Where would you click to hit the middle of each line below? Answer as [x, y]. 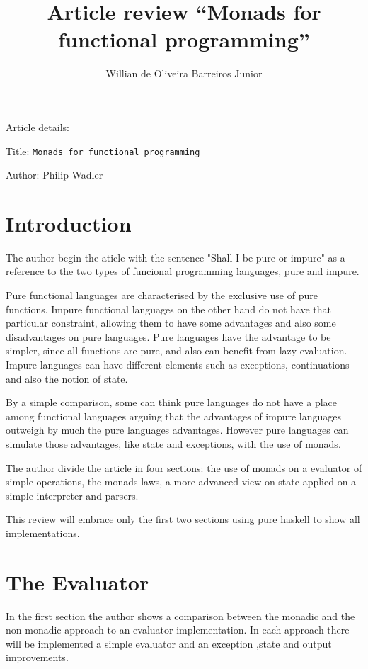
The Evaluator [77, 581]
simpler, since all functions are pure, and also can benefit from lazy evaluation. [177, 350]
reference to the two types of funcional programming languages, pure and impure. [183, 271]
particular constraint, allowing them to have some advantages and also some [171, 323]
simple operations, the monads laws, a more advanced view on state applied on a [181, 482]
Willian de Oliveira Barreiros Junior [184, 73]
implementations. [43, 533]
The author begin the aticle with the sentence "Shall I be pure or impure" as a [176, 257]
